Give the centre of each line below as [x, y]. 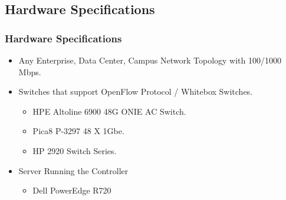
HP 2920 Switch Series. [75, 150]
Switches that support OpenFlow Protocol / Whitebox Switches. [136, 91]
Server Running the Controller [73, 170]
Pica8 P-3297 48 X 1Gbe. [78, 131]
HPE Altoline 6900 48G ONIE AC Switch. [109, 111]
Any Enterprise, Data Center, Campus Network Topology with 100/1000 [150, 60]
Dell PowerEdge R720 [72, 190]
